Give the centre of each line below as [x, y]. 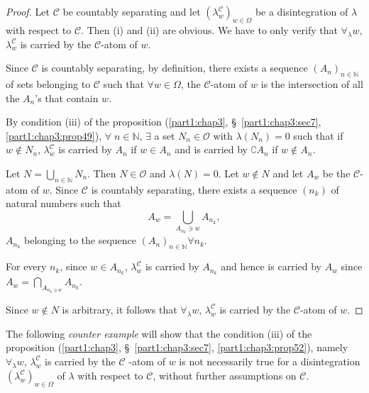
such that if [318, 135]
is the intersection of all [312, 83]
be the [336, 173]
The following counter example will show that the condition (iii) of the [159, 333]
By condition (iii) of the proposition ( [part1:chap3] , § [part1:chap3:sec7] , [164, 122]
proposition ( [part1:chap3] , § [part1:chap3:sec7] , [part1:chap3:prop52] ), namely [177, 347]
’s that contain [67, 98]
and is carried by [211, 149]
